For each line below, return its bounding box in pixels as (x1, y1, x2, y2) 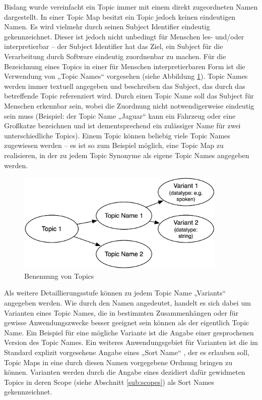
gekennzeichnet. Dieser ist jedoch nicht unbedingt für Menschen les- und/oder (4, 31, 244, 41)
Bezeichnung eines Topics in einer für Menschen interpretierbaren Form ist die (4, 61, 245, 71)
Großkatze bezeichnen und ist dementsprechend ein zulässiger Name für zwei (4, 120, 241, 131)
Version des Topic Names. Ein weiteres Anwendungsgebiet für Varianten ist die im (4, 337, 258, 347)
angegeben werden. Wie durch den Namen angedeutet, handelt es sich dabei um (4, 297, 251, 308)
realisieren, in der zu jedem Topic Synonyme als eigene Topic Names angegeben (4, 149, 249, 160)
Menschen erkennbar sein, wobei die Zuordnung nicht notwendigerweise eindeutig (4, 100, 254, 111)
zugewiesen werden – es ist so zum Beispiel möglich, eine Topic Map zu (4, 140, 224, 151)
